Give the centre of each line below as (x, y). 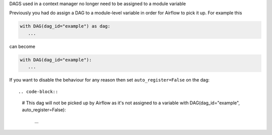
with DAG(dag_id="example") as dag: (65, 26)
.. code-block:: (38, 91)
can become (22, 46)
